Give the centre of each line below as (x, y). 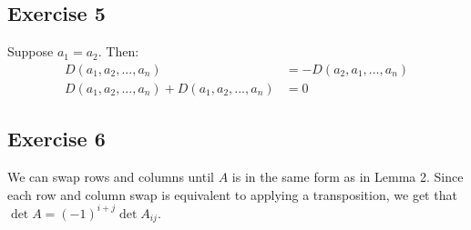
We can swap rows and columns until (111, 177)
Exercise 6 (56, 139)
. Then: (118, 51)
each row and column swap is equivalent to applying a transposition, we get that (232, 194)
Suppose (31, 51)
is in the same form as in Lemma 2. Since (348, 177)
